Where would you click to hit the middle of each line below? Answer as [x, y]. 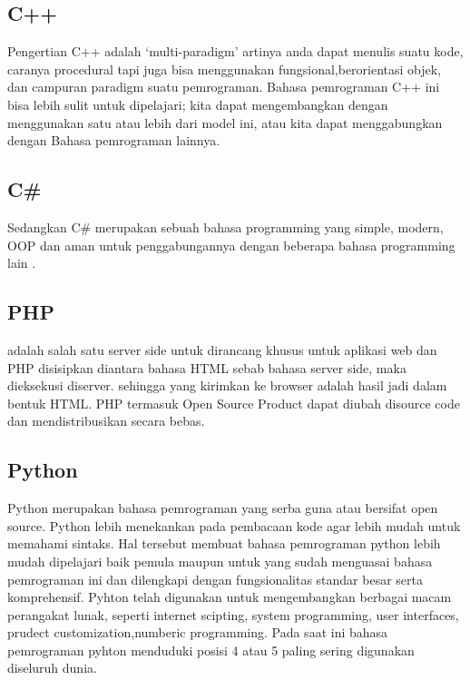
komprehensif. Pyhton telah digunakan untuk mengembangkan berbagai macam [230, 597]
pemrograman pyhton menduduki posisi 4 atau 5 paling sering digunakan [211, 650]
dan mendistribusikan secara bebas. [106, 421]
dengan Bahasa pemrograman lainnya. [114, 140]
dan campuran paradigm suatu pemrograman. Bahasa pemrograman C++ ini [224, 87]
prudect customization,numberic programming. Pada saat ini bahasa [198, 632]
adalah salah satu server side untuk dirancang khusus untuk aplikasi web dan [222, 349]
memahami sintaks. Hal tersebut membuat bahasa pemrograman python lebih [224, 543]
